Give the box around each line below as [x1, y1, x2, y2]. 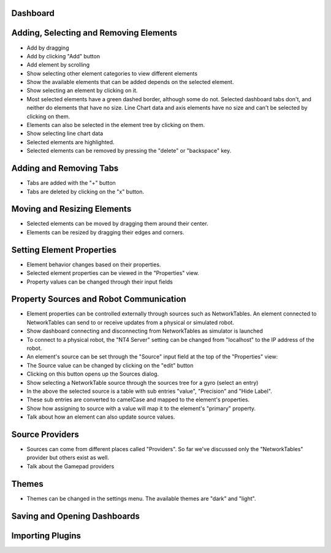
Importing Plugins [11, 530, 82, 541]
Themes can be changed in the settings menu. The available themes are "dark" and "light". [26, 495, 256, 502]
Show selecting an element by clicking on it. [26, 87, 138, 95]
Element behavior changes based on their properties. [26, 261, 161, 268]
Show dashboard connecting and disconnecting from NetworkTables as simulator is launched [26, 327, 264, 335]
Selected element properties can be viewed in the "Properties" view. [26, 269, 199, 277]
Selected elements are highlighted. [26, 138, 115, 145]
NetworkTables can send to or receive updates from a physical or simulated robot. [26, 319, 234, 326]
